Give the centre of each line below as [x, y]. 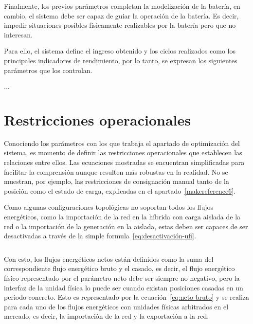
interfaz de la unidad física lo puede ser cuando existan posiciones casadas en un [124, 287]
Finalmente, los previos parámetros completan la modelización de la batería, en [122, 6]
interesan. [18, 34]
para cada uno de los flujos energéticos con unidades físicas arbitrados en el [116, 306]
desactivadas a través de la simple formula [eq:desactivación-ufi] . [100, 236]
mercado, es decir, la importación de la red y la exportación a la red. [107, 316]
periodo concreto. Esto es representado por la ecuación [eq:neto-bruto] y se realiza [127, 297]
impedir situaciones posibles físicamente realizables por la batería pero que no [120, 25]
